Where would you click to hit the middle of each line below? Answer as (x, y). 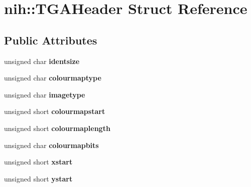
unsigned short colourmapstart (55, 111)
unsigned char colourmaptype (53, 78)
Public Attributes (51, 40)
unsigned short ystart (38, 178)
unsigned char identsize (42, 61)
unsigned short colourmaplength (57, 128)
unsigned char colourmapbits (51, 145)
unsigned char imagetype (45, 94)
